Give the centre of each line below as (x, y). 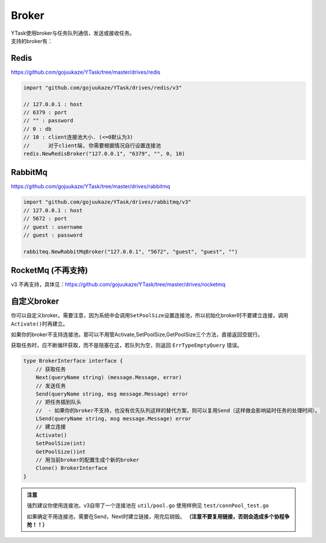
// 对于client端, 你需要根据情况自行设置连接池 (92, 145)
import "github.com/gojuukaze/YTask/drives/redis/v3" (103, 88)
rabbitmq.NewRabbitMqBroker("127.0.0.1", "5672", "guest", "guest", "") (131, 251)
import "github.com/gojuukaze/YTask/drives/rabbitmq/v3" (107, 202)
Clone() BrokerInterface (72, 468)
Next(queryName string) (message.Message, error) (109, 378)
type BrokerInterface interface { (73, 361)
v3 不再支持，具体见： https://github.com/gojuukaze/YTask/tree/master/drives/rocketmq (118, 284)
